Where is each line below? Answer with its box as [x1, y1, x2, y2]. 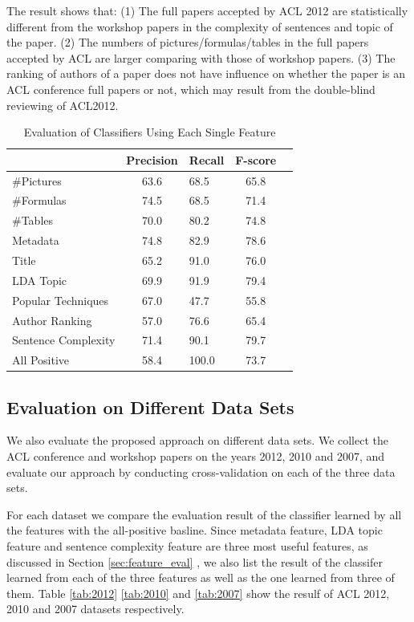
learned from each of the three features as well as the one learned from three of [6, 569, 395, 586]
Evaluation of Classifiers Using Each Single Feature [23, 124, 276, 140]
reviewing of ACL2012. [6, 96, 119, 113]
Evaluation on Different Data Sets [6, 394, 294, 419]
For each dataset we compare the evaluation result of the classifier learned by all [6, 506, 402, 522]
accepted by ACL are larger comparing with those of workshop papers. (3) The [6, 49, 396, 66]
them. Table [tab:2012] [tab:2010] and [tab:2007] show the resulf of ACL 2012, [6, 584, 390, 601]
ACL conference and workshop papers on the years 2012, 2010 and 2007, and [6, 448, 385, 465]
